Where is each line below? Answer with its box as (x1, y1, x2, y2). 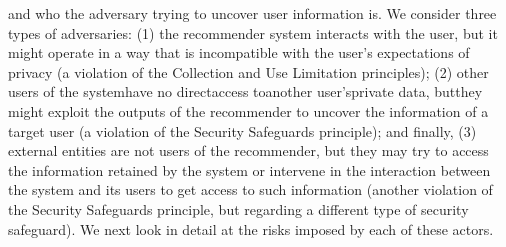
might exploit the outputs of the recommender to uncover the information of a (8, 100, 489, 121)
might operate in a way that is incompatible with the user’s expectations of (8, 42, 470, 63)
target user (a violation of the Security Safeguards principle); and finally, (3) (8, 120, 477, 141)
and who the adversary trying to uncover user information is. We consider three (8, 3, 497, 23)
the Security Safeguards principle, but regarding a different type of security (8, 198, 469, 219)
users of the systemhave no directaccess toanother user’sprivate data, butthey (8, 81, 483, 102)
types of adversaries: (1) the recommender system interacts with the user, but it (8, 22, 498, 43)
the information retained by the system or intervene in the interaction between (8, 159, 491, 180)
